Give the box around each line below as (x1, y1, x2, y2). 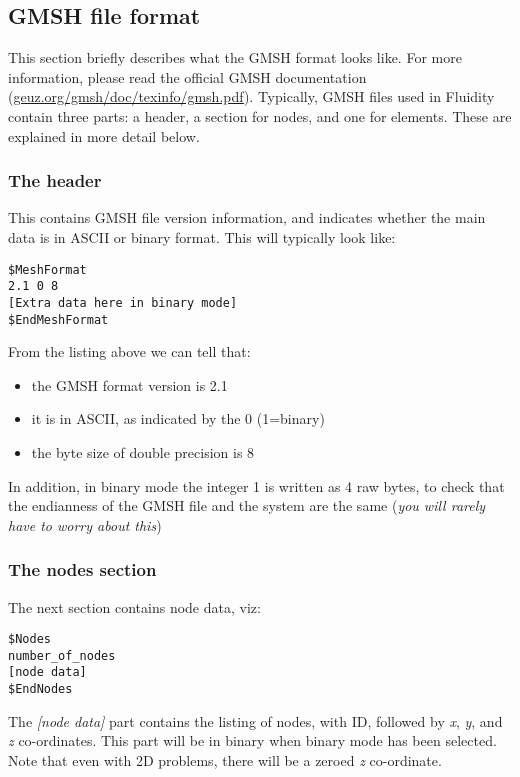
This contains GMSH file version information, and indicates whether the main (8, 207, 486, 228)
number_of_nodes (8, 648, 116, 663)
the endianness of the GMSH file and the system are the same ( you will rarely (8, 495, 486, 516)
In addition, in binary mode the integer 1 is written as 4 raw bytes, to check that (8, 475, 505, 496)
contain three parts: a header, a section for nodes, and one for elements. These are (8, 105, 512, 126)
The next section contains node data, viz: (8, 596, 261, 617)
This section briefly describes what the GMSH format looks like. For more (8, 47, 462, 68)
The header (8, 168, 102, 193)
